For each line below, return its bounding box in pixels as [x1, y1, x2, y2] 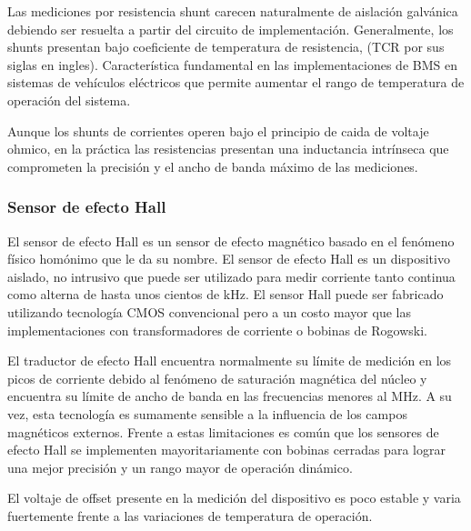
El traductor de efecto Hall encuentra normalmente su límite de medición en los [7, 351, 452, 370]
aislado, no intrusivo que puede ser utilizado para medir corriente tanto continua [7, 266, 456, 286]
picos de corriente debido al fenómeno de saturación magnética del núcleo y [7, 368, 427, 387]
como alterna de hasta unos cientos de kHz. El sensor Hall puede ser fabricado [7, 285, 444, 304]
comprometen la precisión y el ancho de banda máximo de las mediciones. [7, 156, 418, 175]
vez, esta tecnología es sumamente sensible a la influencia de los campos [7, 404, 407, 423]
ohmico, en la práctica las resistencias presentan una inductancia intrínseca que [7, 139, 449, 158]
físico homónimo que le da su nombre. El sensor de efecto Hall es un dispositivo [7, 249, 450, 268]
